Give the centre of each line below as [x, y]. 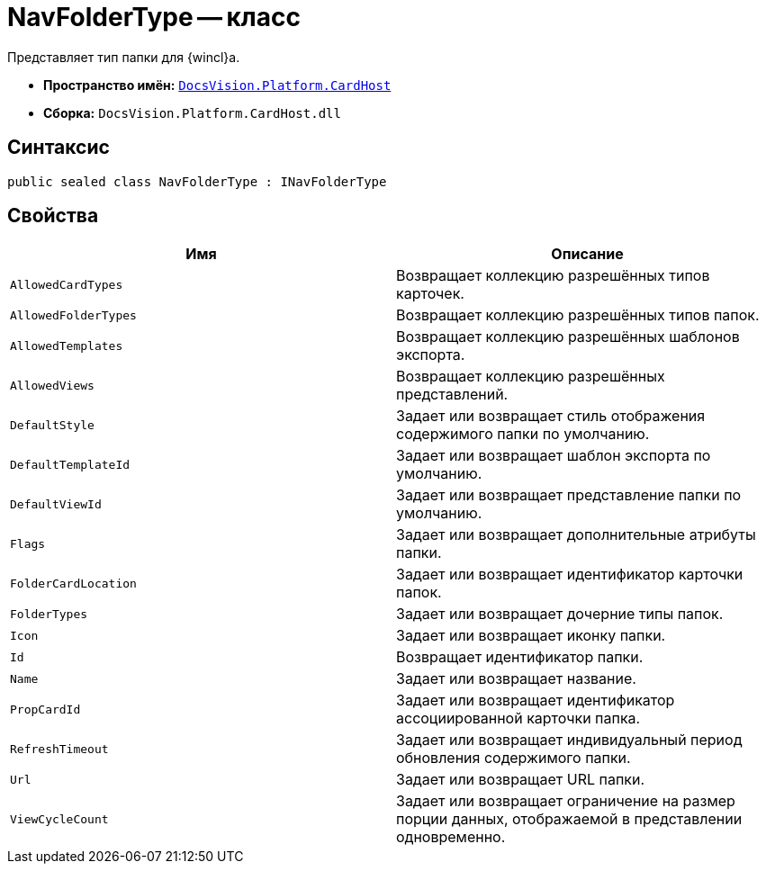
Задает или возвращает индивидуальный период [569, 740]
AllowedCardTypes [67, 284]
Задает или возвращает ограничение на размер [566, 801]
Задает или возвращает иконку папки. [531, 636]
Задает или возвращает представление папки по [569, 495]
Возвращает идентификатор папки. [520, 657]
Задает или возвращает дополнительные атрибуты [576, 535]
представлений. [452, 395]
